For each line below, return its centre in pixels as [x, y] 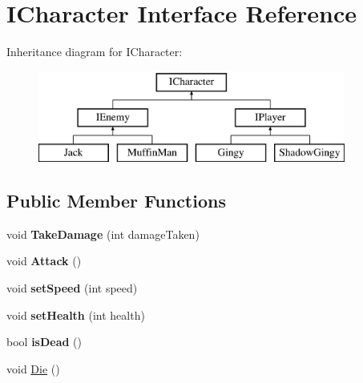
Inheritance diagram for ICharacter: [95, 52]
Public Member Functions [116, 201]
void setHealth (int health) [76, 314]
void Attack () [44, 261]
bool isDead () [44, 342]
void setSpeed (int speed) [72, 288]
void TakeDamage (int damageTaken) [103, 234]
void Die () [33, 368]
